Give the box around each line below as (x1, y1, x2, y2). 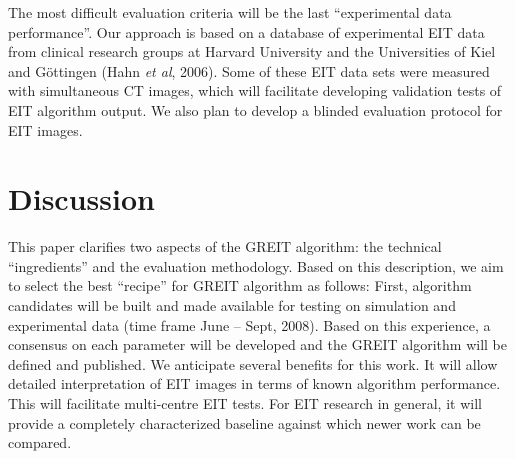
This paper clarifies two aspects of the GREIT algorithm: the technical (8, 236, 442, 257)
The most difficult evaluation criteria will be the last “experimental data (8, 2, 452, 22)
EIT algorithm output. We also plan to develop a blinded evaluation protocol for (8, 99, 503, 120)
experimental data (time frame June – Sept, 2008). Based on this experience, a (8, 314, 491, 335)
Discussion (8, 178, 155, 219)
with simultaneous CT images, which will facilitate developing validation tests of (8, 80, 502, 101)
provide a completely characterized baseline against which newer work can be (8, 412, 481, 433)
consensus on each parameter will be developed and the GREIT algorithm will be (8, 334, 507, 355)
